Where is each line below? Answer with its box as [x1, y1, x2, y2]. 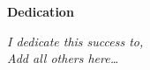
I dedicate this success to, [7, 31, 144, 50]
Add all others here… [7, 49, 119, 67]
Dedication [7, 3, 74, 20]
